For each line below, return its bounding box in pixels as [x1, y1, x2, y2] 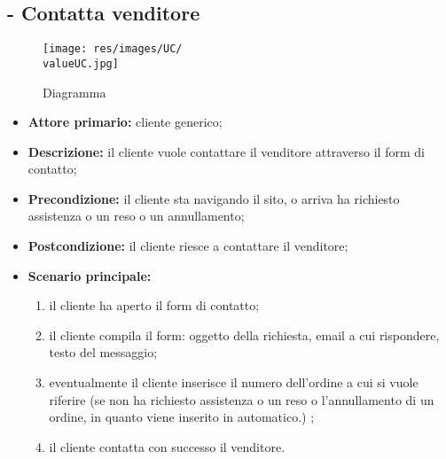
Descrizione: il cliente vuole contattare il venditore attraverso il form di [27, 142, 425, 160]
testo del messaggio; [49, 343, 158, 362]
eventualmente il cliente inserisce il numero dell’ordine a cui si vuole [49, 373, 419, 392]
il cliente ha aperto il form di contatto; [49, 296, 260, 315]
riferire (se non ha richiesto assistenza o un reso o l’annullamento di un [49, 390, 434, 408]
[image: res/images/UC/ [43, 43, 183, 56]
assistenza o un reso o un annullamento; [27, 206, 245, 225]
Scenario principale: [27, 266, 152, 284]
